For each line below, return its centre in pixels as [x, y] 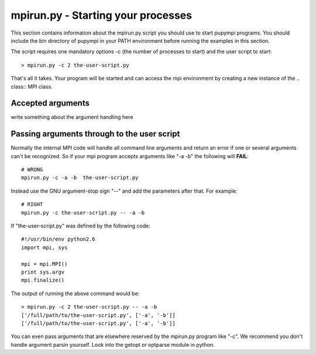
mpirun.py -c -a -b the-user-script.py [80, 178]
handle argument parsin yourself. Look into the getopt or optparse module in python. [113, 344]
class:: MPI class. [32, 86]
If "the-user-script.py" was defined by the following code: [80, 226]
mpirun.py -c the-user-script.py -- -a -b [83, 213]
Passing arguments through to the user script [95, 134]
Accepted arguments [50, 103]
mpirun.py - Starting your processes [102, 15]
